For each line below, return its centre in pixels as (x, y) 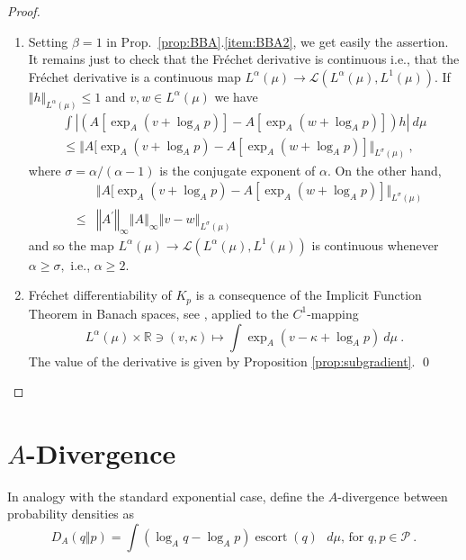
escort (271, 538)
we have (236, 96)
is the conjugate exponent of (237, 170)
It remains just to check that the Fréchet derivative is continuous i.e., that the (244, 59)
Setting (48, 41)
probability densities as (71, 514)
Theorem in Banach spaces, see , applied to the (158, 313)
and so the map (71, 244)
